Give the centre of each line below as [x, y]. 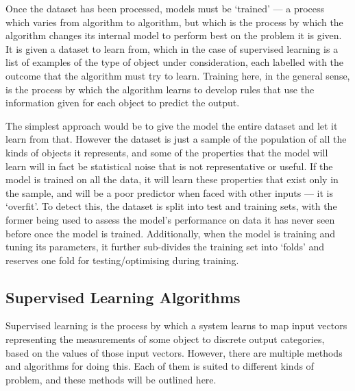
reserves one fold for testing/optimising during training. [122, 260]
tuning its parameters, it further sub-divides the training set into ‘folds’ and [165, 247]
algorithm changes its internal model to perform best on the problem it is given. [174, 35]
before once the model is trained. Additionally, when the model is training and [170, 233]
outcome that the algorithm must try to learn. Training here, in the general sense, [178, 75]
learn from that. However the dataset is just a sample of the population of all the [176, 139]
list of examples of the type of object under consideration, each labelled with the [175, 62]
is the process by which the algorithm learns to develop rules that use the [160, 89]
